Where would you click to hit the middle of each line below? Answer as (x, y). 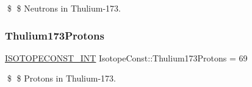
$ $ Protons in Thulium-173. (61, 78)
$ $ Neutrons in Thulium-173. (64, 8)
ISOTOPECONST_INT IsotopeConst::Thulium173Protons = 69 (126, 57)
